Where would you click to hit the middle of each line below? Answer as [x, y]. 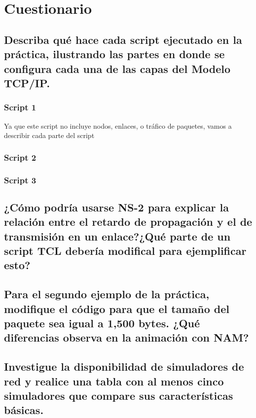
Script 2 [20, 157]
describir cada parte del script [49, 135]
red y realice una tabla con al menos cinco [114, 381]
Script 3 [20, 180]
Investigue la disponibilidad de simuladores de [124, 366]
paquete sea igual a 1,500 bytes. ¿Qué [102, 323]
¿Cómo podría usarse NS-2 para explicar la [117, 207]
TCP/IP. [27, 83]
